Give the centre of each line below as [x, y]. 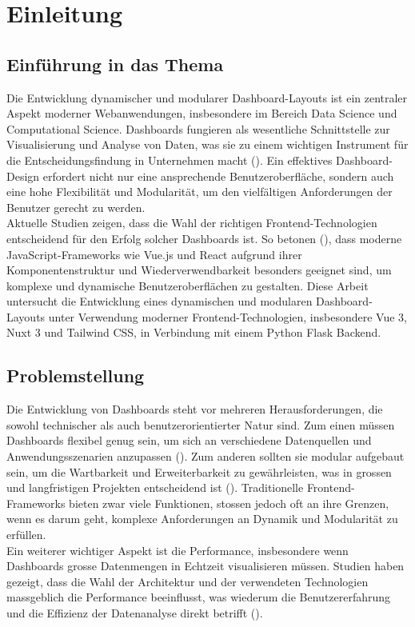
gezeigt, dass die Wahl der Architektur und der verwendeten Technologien [188, 581]
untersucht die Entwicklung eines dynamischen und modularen [160, 301]
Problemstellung [76, 375]
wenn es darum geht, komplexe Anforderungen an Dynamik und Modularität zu [202, 519]
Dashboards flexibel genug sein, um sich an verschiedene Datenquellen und [189, 440]
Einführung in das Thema [115, 64]
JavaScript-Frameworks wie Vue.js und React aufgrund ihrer [154, 254]
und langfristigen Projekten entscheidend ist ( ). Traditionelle [155, 487]
